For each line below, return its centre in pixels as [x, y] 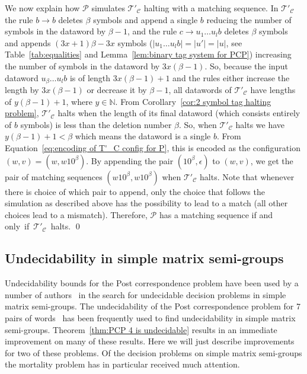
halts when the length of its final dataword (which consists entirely [179, 113]
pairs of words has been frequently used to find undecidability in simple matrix [150, 317]
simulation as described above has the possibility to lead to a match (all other [146, 203]
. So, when [198, 124]
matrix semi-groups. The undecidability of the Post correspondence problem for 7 [153, 306]
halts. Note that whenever [247, 176]
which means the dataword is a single [143, 136]
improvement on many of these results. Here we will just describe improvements [150, 341]
